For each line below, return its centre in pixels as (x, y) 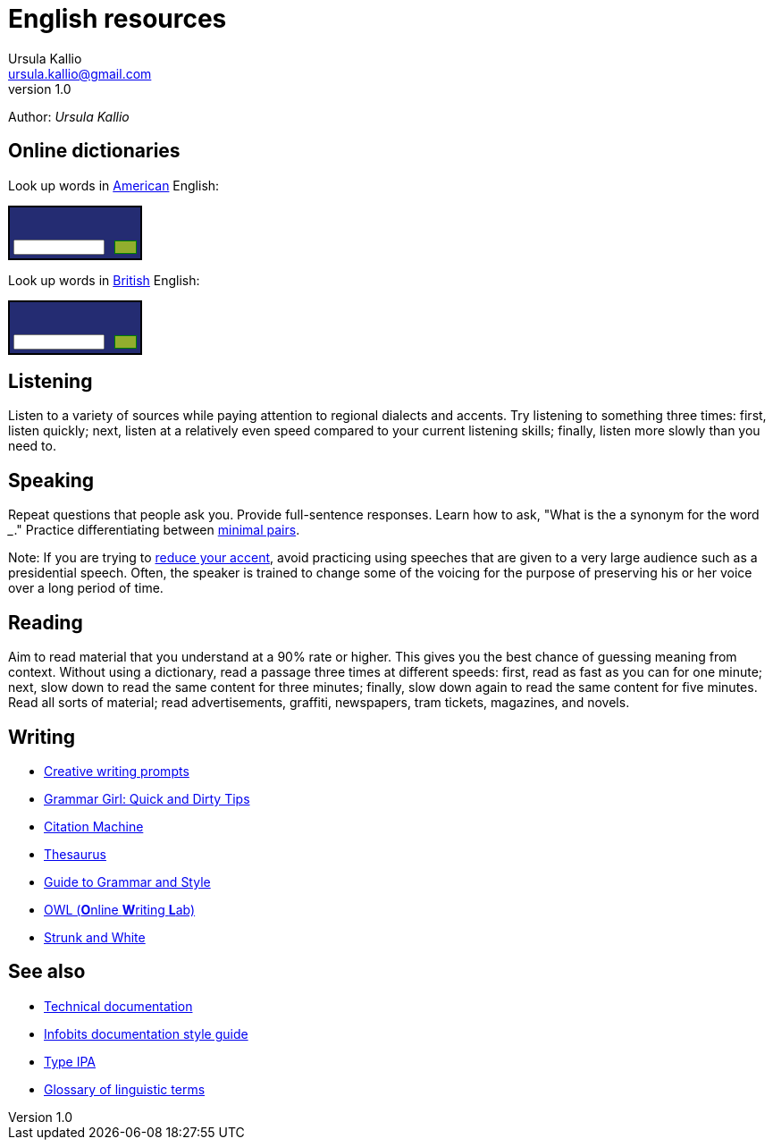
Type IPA (70, 1061)
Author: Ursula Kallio (69, 116)
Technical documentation (118, 1006)
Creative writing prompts (117, 771)
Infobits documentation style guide (146, 1033)
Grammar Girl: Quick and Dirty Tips (147, 798)
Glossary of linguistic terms (125, 1089)
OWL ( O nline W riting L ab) (120, 909)
